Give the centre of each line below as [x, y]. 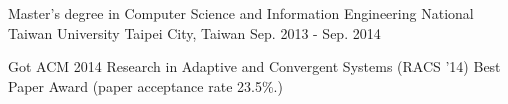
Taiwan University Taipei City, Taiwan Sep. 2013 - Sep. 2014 [194, 32]
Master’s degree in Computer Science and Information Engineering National [241, 13]
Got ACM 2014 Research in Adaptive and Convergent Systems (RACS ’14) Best [254, 66]
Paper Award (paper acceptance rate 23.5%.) [145, 85]
